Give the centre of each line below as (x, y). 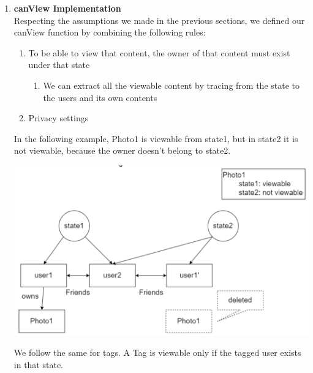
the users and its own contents (100, 97)
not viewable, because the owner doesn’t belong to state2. (122, 150)
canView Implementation (67, 8)
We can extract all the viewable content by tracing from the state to (171, 85)
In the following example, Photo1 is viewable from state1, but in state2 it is (156, 138)
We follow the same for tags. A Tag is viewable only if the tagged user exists (157, 352)
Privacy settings (58, 118)
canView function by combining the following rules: (110, 32)
